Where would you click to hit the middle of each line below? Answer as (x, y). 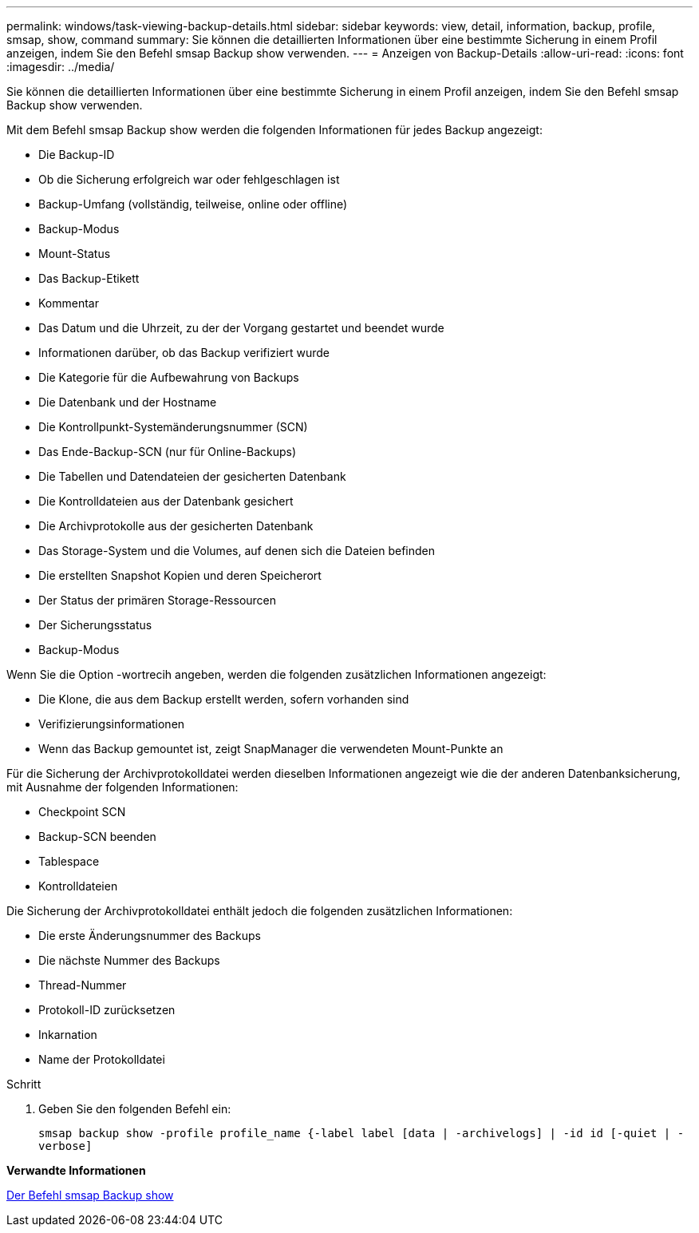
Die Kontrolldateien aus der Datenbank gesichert (166, 501)
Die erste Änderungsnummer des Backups (150, 936)
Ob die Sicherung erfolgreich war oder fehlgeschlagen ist (189, 179)
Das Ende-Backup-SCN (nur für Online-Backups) (168, 452)
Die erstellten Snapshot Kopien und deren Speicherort (180, 575)
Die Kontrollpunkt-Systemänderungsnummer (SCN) (173, 427)
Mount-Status (75, 254)
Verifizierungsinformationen (112, 724)
